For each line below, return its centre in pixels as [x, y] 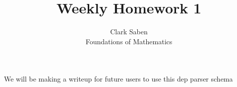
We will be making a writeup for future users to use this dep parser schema [118, 79]
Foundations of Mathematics [129, 41]
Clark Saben [129, 32]
